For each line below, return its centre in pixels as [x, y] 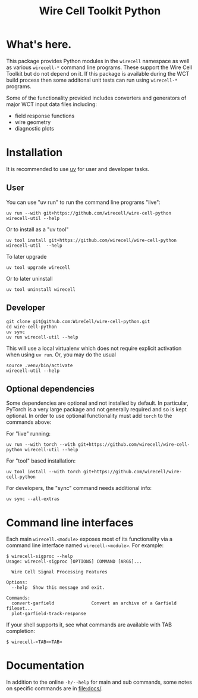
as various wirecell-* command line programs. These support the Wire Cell [99, 67]
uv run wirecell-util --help [42, 337]
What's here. [39, 44]
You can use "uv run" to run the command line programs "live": [83, 202]
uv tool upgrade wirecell [38, 267]
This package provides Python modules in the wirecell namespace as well [98, 61]
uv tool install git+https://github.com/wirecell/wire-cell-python [92, 240]
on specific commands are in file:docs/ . [54, 688]
